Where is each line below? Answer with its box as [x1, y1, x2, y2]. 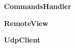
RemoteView [4, 17, 48, 28]
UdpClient [4, 34, 40, 45]
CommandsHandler [4, 1, 72, 11]
